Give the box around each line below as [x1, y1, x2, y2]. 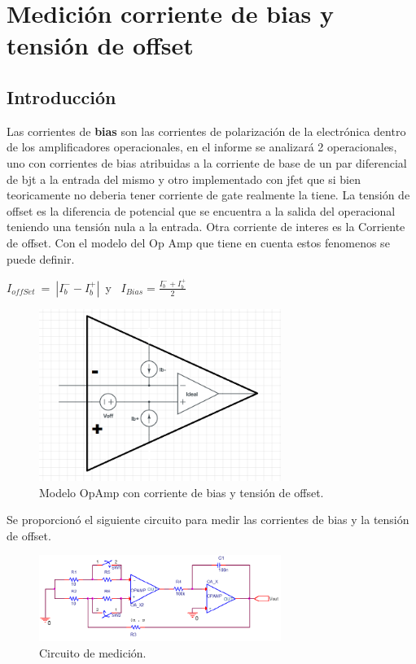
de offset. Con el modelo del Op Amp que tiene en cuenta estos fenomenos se [7, 234, 390, 251]
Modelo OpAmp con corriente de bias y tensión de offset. [39, 483, 324, 500]
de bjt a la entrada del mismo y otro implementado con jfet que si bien [7, 170, 361, 187]
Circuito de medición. [39, 644, 147, 661]
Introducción [7, 84, 116, 109]
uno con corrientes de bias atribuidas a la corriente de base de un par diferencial [7, 154, 407, 171]
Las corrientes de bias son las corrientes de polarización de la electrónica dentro [7, 122, 406, 139]
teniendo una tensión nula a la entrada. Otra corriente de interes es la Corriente [7, 218, 405, 235]
